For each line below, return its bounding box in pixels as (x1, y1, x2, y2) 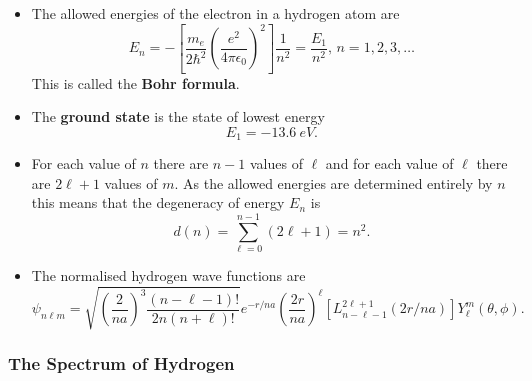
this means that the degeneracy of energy (31, 192, 285, 213)
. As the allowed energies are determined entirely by (174, 172, 493, 193)
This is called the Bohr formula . (31, 72, 240, 93)
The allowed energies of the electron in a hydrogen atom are (31, 3, 400, 23)
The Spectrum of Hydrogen (8, 351, 235, 376)
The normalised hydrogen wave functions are (31, 265, 306, 286)
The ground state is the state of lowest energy (31, 106, 325, 127)
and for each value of (325, 153, 454, 174)
